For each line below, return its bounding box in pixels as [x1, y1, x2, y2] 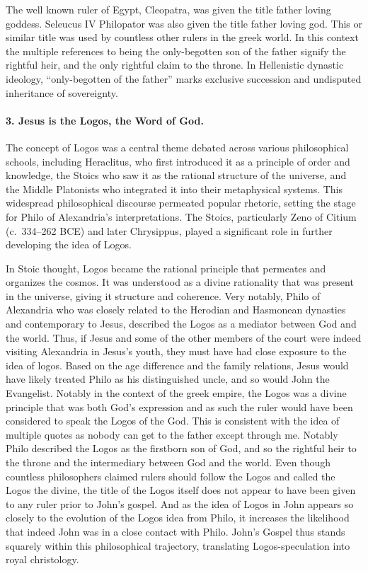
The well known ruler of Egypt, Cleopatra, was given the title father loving [6, 2, 331, 16]
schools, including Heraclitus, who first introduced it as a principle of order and [6, 154, 350, 168]
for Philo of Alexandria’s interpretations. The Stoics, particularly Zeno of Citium [6, 209, 357, 224]
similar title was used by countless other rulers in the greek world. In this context [6, 30, 359, 45]
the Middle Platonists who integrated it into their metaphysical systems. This [6, 181, 343, 196]
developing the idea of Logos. [6, 237, 132, 252]
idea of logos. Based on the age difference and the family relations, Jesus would [6, 357, 349, 372]
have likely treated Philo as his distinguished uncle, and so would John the [6, 371, 330, 386]
